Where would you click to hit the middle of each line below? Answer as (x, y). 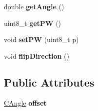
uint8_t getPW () (33, 23)
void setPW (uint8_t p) (41, 39)
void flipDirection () (37, 55)
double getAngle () (34, 6)
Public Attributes (49, 82)
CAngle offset (25, 102)
